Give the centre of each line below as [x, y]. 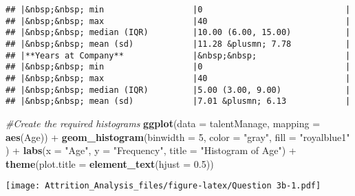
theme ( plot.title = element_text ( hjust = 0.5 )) [110, 163]
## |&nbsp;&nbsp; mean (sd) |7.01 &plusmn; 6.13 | [178, 101]
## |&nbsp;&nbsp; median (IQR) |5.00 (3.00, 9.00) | [178, 90]
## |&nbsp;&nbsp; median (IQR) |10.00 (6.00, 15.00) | [178, 33]
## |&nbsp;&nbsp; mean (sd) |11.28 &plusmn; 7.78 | [178, 44]
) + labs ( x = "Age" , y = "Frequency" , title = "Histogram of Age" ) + [151, 150]
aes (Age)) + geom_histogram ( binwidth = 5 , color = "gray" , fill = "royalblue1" [178, 137]
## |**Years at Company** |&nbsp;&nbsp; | [178, 55]
